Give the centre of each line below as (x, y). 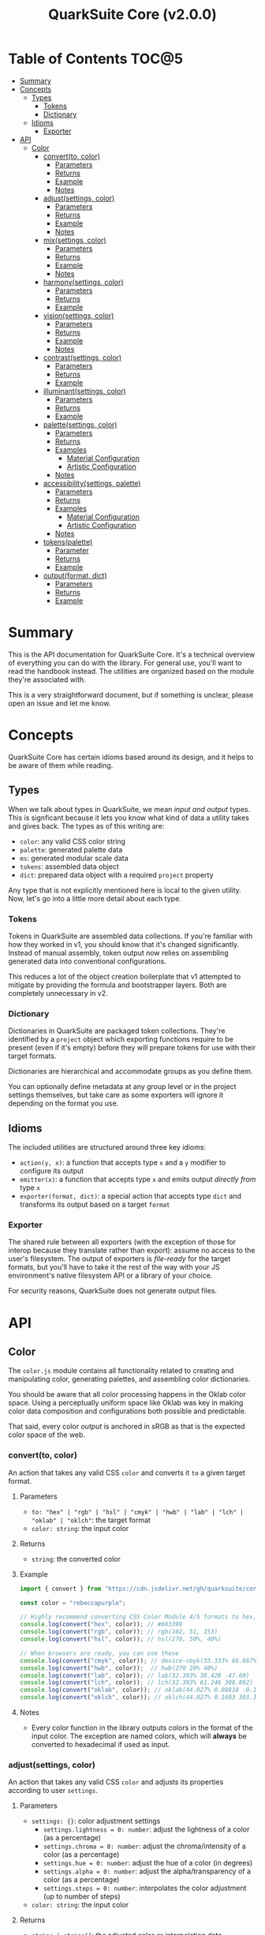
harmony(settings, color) (83, 282)
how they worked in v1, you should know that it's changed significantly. (124, 944)
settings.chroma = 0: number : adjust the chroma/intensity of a (144, 1846)
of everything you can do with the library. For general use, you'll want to (125, 662)
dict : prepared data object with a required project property (116, 874)
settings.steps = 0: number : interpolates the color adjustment (145, 1888)
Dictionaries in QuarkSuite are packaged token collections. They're (117, 1031)
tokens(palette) (68, 541)
